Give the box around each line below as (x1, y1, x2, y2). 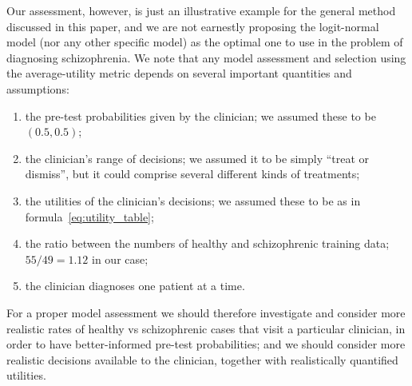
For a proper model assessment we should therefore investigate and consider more (6, 304, 406, 320)
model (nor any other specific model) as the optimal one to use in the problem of (6, 34, 403, 50)
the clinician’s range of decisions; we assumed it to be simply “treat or (25, 149, 370, 166)
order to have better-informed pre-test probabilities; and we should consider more (6, 336, 406, 352)
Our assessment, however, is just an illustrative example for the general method (6, 2, 396, 18)
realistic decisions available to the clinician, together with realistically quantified (6, 351, 398, 368)
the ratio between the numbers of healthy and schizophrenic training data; (25, 235, 390, 252)
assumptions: (6, 80, 69, 97)
